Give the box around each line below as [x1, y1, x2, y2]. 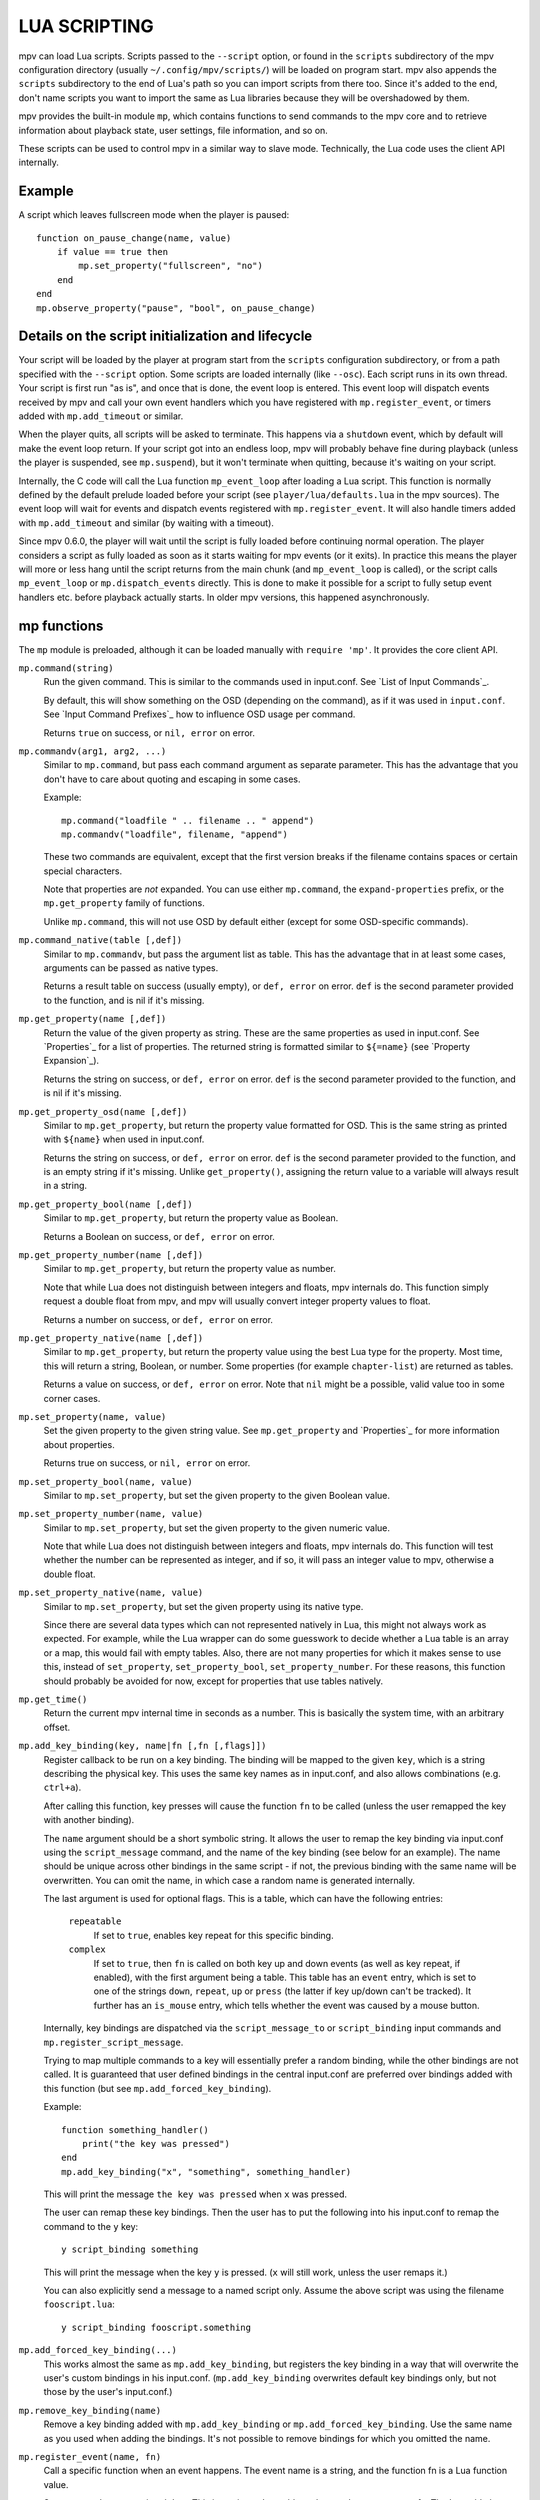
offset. [43, 1721, 71, 1733]
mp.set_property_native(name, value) [18, 1587, 204, 1599]
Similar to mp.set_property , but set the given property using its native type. [43, 1600, 364, 1612]
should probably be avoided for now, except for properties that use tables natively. [43, 1675, 384, 1687]
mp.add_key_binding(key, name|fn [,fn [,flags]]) [18, 1740, 267, 1752]
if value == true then [56, 246, 169, 257]
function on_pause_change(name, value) [36, 232, 232, 244]
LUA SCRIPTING [18, 15, 154, 37]
